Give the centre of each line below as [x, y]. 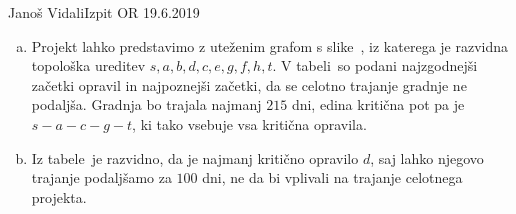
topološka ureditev [88, 65]
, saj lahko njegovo [427, 157]
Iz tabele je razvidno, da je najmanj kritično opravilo [195, 157]
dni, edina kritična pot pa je [378, 104]
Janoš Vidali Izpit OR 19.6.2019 [104, 12]
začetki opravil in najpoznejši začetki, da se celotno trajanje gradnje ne [249, 84]
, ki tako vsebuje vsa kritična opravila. [249, 123]
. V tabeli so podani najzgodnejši [375, 65]
